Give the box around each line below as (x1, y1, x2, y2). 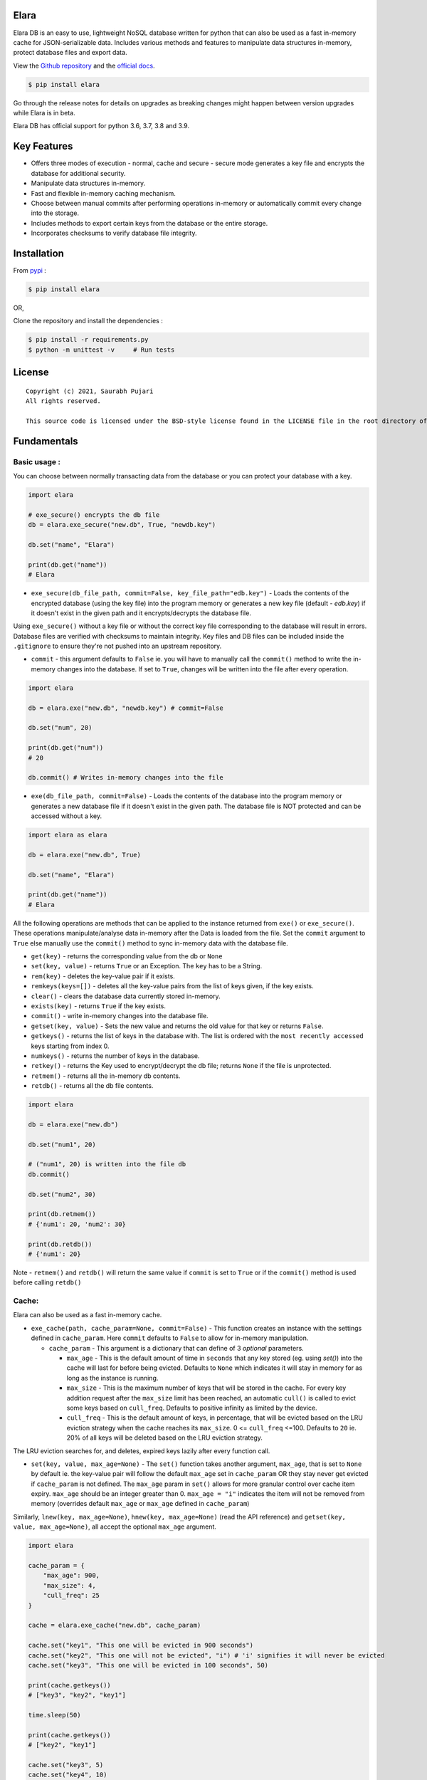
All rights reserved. (26, 397, 101, 405)
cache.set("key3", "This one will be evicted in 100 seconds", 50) (28, 1661, 269, 1669)
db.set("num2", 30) (28, 1190, 96, 1198)
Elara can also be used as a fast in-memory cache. (13, 1311, 162, 1319)
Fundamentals (13, 435, 78, 447)
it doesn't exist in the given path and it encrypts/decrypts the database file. (31, 609, 252, 617)
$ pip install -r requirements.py (28, 335, 149, 344)
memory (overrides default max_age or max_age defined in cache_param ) (31, 1499, 250, 1508)
